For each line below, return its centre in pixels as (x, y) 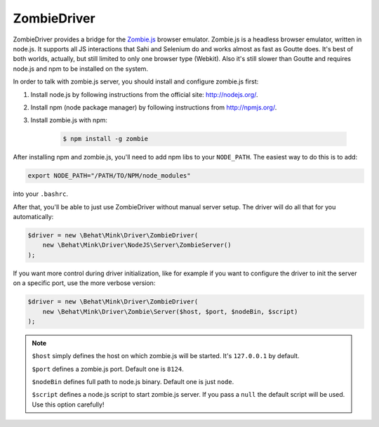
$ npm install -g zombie (106, 139)
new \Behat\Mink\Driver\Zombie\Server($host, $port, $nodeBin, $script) (170, 311)
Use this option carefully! (68, 405)
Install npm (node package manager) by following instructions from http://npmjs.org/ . (154, 107)
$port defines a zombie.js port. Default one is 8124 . (108, 369)
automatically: (33, 217)
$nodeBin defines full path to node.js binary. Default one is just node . (133, 382)
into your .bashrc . (40, 194)
